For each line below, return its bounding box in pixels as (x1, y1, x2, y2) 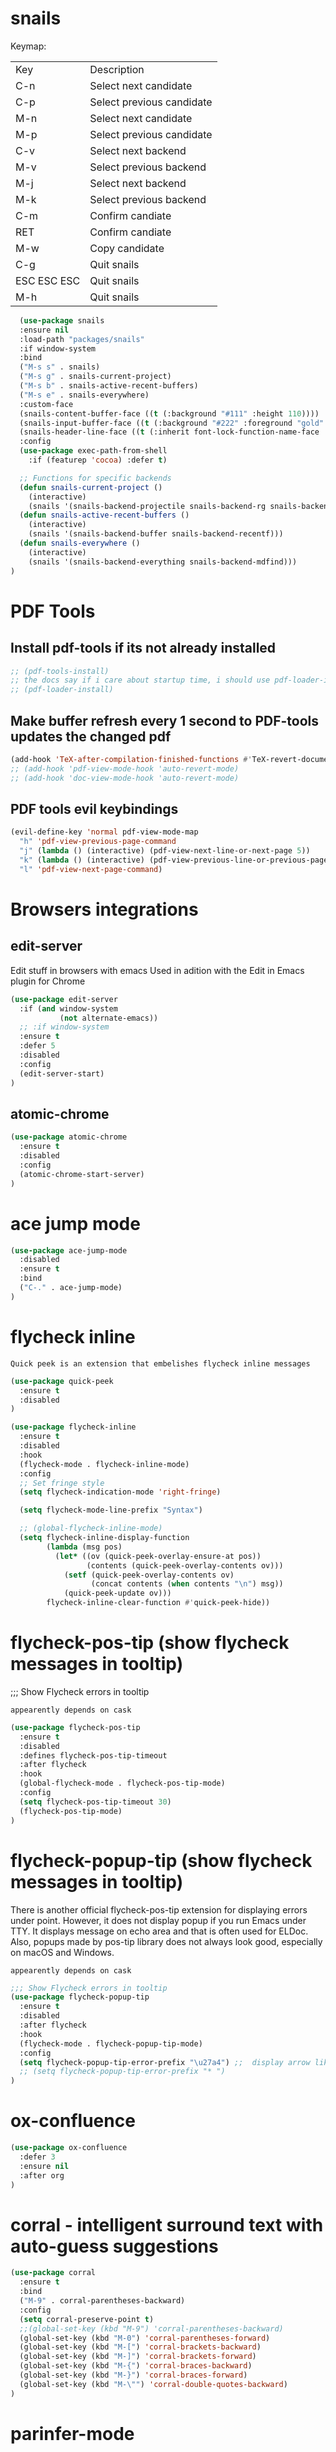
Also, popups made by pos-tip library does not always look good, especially (10, 1935, 323, 1947)
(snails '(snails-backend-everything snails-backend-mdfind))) (28, 557, 298, 567)
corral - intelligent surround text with (10, 2213, 324, 2236)
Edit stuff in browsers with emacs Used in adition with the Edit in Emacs (10, 964, 305, 976)
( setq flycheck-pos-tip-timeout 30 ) (19, 1797, 172, 1807)
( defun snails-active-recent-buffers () (19, 510, 190, 521)
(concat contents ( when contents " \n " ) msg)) (90, 1579, 284, 1589)
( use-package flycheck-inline (10, 1422, 137, 1432)
